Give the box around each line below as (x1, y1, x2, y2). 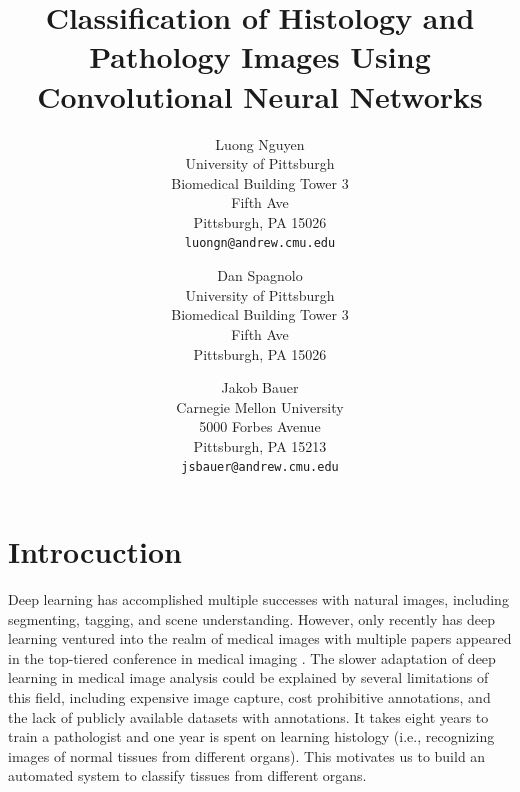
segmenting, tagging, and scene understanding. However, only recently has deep (8, 608, 495, 629)
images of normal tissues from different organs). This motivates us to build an (8, 745, 486, 766)
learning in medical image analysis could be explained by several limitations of (8, 667, 489, 688)
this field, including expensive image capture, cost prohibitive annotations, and (8, 687, 491, 708)
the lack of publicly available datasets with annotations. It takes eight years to (8, 706, 489, 727)
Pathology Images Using (89, 36, 431, 77)
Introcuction (8, 531, 182, 572)
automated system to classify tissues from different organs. (8, 765, 367, 786)
